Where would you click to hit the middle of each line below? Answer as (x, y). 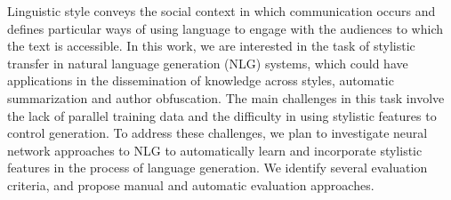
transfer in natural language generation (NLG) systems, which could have (208, 63)
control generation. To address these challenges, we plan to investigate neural (217, 133)
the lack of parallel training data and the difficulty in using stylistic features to (222, 115)
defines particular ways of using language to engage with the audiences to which (225, 28)
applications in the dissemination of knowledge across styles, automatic (201, 80)
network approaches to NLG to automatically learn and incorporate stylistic (215, 150)
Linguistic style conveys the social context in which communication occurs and (221, 11)
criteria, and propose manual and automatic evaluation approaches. (191, 184)
